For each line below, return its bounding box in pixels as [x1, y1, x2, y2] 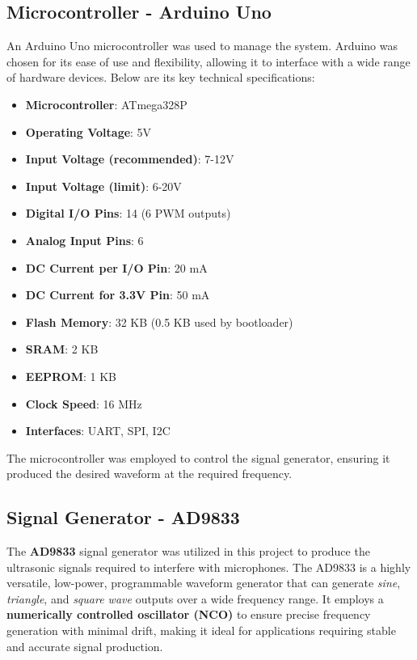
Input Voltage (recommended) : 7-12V [25, 150, 234, 167]
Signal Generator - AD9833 [6, 505, 240, 530]
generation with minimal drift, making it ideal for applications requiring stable [6, 622, 396, 639]
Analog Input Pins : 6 [25, 231, 144, 248]
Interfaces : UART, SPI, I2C [25, 422, 171, 439]
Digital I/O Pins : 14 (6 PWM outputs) [25, 205, 231, 222]
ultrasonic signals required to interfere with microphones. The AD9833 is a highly [6, 558, 411, 575]
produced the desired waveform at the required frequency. [6, 465, 293, 482]
